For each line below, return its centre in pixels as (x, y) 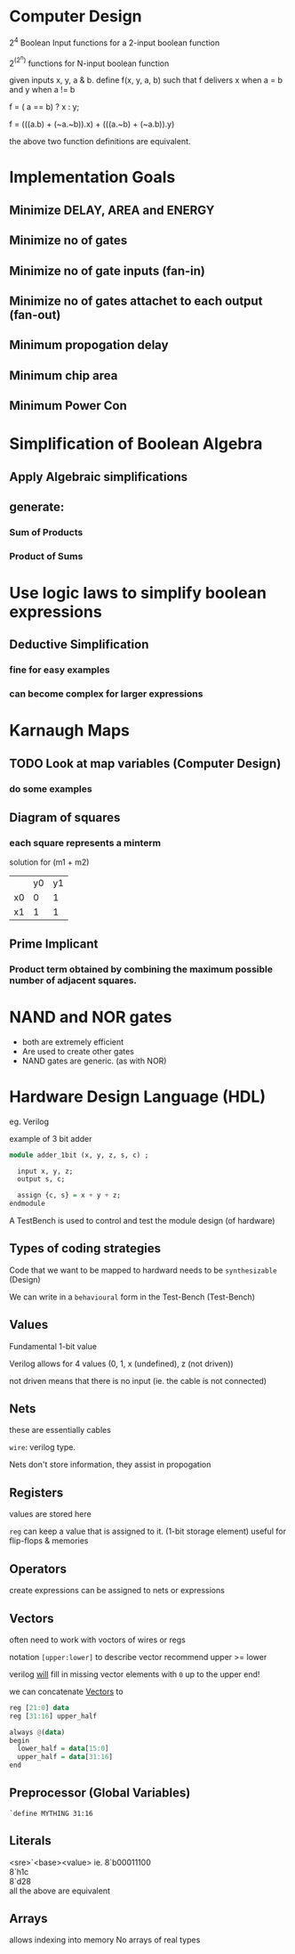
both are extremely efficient (73, 1042)
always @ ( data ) (37, 1732)
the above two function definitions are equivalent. (100, 142)
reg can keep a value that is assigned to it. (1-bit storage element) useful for (148, 1531)
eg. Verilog (29, 1121)
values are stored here (50, 1514)
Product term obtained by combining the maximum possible (141, 969)
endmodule (28, 1204)
